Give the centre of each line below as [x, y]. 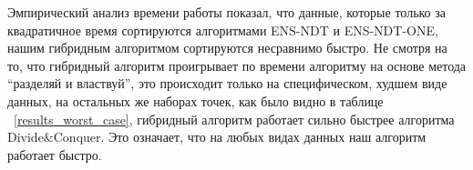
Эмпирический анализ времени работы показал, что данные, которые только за [227, 12]
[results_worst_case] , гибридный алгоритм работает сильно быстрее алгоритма [234, 119]
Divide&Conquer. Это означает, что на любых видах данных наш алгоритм [217, 137]
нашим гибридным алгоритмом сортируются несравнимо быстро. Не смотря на [227, 48]
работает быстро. [55, 154]
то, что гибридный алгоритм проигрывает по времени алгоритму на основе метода [237, 65]
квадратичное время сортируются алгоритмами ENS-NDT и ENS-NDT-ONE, [223, 30]
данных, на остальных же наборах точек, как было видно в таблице [195, 100]
